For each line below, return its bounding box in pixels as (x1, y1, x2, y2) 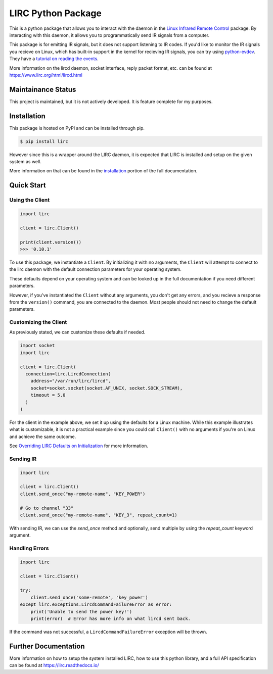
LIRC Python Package (9, 8, 102, 19)
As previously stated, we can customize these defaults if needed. (9, 329, 146, 335)
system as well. (9, 159, 41, 165)
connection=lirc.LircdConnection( (25, 371, 111, 376)
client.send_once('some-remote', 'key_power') (30, 594, 149, 600)
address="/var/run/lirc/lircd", (30, 378, 111, 384)
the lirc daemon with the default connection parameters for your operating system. (9, 266, 182, 272)
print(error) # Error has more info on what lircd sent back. (30, 616, 191, 621)
